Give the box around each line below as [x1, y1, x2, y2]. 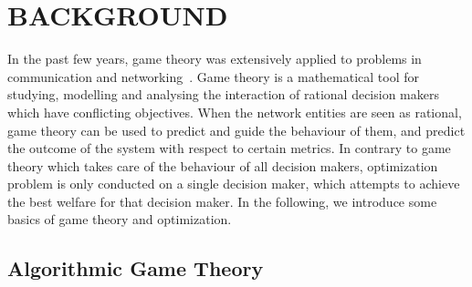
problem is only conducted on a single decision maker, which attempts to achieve [7, 174, 460, 193]
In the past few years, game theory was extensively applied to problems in [7, 49, 422, 68]
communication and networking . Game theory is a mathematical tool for [7, 67, 420, 86]
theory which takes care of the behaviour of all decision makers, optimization [7, 156, 438, 175]
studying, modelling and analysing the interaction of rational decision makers [7, 85, 439, 104]
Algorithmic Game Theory [7, 254, 264, 282]
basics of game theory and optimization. [7, 210, 232, 229]
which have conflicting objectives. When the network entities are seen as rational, [7, 102, 462, 121]
